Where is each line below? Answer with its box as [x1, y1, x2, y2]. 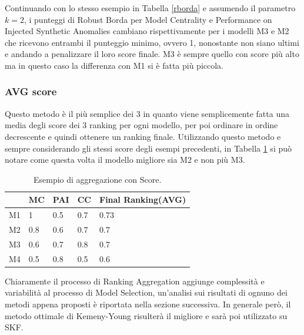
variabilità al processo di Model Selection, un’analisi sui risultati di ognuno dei [5, 286, 288, 299]
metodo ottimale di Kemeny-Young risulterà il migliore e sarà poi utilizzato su [5, 309, 288, 321]
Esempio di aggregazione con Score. [33, 173, 162, 185]
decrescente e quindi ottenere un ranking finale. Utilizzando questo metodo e [5, 130, 281, 142]
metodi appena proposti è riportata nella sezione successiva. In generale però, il [5, 298, 291, 310]
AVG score [5, 84, 57, 99]
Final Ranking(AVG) [99, 193, 186, 206]
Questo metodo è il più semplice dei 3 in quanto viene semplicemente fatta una [5, 107, 289, 119]
